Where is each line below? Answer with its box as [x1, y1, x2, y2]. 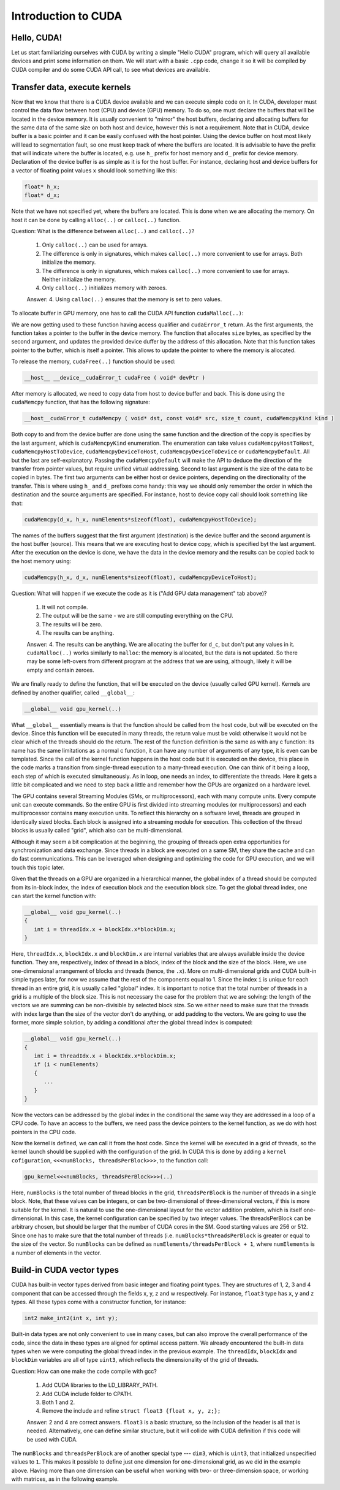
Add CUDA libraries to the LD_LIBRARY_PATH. [42, 1381, 158, 1389]
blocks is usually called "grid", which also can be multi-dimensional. [11, 827, 183, 834]
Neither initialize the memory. [42, 275, 116, 283]
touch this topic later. [11, 864, 64, 871]
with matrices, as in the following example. [11, 1475, 119, 1483]
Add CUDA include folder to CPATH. [42, 1390, 133, 1397]
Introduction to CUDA [11, 9, 123, 23]
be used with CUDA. [26, 1435, 78, 1443]
